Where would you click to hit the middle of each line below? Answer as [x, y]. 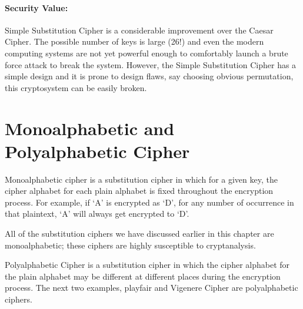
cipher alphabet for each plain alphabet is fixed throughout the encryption [139, 191]
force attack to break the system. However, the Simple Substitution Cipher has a [151, 64]
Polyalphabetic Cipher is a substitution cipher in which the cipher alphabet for [147, 265]
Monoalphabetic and [90, 128]
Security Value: [36, 7]
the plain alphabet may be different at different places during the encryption [143, 276]
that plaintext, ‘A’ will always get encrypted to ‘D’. [97, 214]
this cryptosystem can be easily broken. [76, 87]
